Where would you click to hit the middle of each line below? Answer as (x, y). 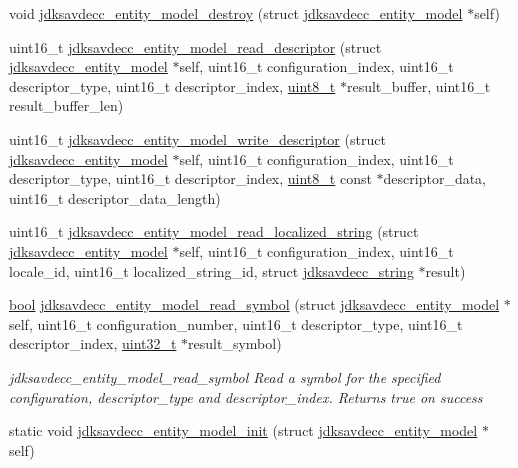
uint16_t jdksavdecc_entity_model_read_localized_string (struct (214, 231)
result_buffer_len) (66, 105)
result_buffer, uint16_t (418, 85)
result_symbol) (235, 343)
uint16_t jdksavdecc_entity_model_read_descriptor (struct (195, 46)
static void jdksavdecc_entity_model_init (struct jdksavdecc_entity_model (243, 430)
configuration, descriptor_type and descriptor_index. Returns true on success (246, 396)
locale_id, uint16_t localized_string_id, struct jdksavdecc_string (211, 270)
